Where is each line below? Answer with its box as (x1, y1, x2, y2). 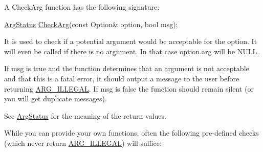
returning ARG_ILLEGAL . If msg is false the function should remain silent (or (4, 83, 254, 94)
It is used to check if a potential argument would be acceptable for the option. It (4, 36, 257, 47)
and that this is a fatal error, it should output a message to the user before (4, 73, 239, 83)
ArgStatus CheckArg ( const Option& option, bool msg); (4, 18, 178, 29)
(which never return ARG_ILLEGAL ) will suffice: (4, 137, 162, 148)
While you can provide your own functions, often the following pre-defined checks (4, 127, 259, 138)
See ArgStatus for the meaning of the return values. (4, 110, 166, 121)
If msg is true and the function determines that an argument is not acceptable (4, 63, 249, 74)
